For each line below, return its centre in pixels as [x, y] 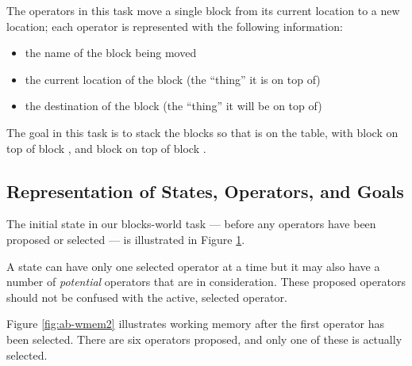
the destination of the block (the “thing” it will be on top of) [173, 106]
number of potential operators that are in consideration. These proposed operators [206, 282]
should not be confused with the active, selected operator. [147, 297]
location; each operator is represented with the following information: [175, 26]
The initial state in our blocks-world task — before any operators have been [191, 224]
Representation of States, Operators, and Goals [205, 191]
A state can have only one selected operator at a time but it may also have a [193, 266]
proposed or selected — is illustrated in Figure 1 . [126, 239]
